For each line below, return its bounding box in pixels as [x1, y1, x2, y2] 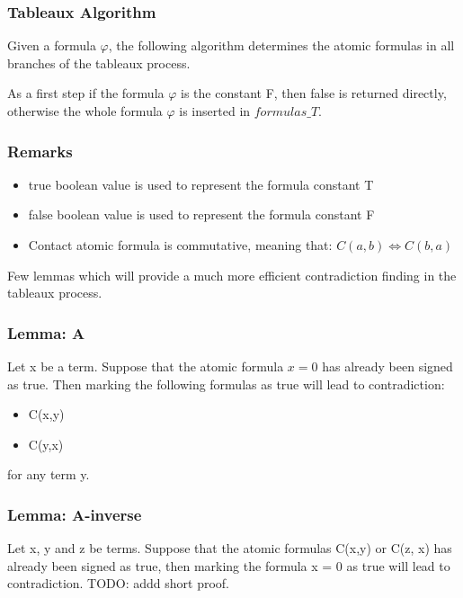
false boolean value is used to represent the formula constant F [28, 205, 375, 224]
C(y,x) [28, 434, 64, 453]
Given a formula [7, 36, 96, 55]
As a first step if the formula [7, 84, 165, 103]
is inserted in [179, 102, 251, 120]
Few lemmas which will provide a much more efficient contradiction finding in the [7, 265, 457, 284]
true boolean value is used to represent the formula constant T [28, 174, 374, 193]
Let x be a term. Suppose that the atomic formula [7, 357, 284, 375]
